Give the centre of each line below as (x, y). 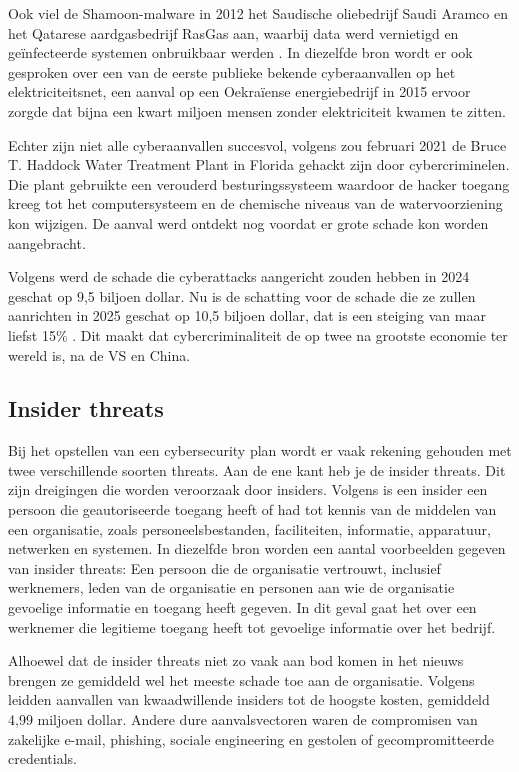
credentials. (42, 758)
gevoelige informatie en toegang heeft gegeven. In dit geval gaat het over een (242, 607)
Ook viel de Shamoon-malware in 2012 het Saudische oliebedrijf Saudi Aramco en (258, 13)
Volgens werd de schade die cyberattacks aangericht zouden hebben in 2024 (239, 276)
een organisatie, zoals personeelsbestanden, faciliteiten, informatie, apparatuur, (249, 528)
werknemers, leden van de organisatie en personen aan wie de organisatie (231, 587)
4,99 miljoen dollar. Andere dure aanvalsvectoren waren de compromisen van (243, 719)
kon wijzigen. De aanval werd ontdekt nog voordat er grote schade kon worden (248, 222)
